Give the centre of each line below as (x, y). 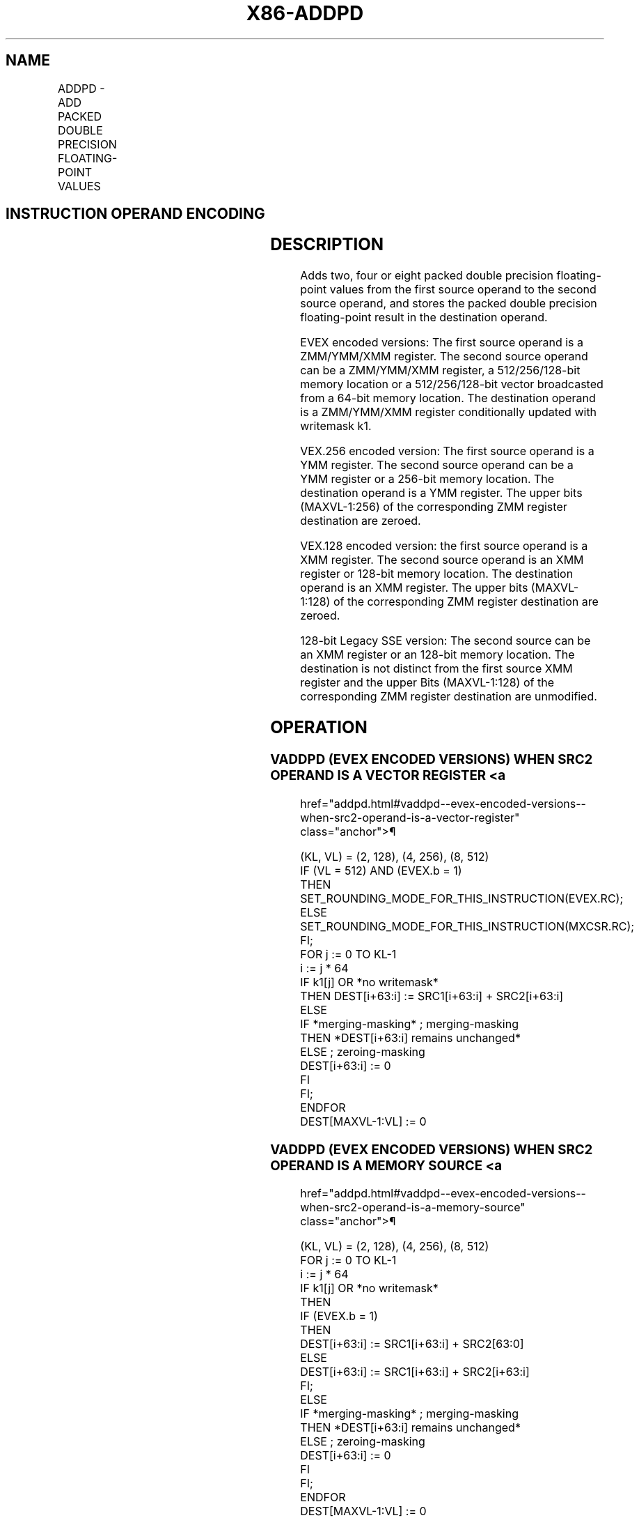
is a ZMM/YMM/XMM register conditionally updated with (449, 412)
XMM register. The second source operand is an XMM (442, 560)
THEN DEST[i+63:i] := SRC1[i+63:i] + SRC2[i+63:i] (432, 996)
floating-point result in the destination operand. (424, 317)
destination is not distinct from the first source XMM (436, 669)
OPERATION (319, 728)
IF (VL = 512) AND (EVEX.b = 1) (381, 870)
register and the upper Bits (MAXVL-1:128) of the (427, 683)
